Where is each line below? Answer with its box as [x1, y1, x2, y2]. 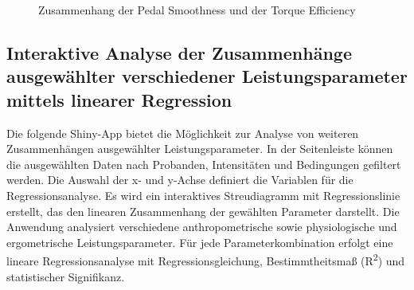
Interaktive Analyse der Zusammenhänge [6, 40, 352, 65]
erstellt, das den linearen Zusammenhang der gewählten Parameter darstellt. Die [6, 202, 400, 219]
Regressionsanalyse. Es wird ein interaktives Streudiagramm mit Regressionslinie [6, 186, 400, 203]
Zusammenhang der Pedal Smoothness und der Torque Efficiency [38, 2, 356, 18]
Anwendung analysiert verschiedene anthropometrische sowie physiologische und [6, 218, 397, 235]
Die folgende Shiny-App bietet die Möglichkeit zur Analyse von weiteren [6, 124, 359, 141]
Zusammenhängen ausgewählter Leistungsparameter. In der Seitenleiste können [6, 140, 393, 157]
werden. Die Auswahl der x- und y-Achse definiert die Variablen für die [6, 171, 353, 188]
